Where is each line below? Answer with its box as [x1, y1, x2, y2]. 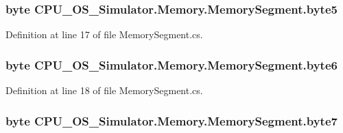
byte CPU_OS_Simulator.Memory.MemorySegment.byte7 [5, 112, 338, 129]
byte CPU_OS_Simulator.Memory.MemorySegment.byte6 [5, 56, 338, 73]
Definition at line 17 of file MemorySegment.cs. [5, 27, 203, 42]
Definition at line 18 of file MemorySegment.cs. [5, 83, 203, 98]
